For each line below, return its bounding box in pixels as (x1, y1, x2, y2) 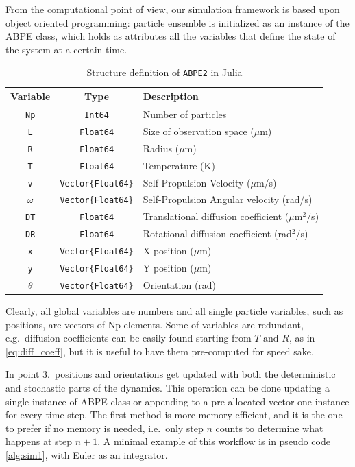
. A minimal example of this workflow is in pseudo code (97, 434, 330, 448)
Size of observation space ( (143, 123, 254, 138)
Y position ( (143, 261, 194, 275)
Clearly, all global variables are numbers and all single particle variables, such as (5, 304, 343, 318)
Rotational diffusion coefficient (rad (143, 226, 292, 241)
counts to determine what (215, 420, 323, 435)
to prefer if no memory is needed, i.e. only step (5, 420, 204, 435)
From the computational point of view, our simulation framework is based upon (5, 2, 340, 16)
